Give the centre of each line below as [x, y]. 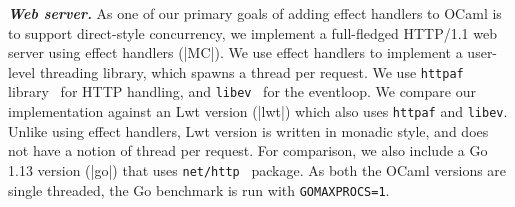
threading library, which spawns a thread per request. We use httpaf [251, 71]
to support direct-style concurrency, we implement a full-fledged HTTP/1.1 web [252, 32]
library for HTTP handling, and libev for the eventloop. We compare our [242, 91]
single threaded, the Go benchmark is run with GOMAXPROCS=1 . [199, 189]
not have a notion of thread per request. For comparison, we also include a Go [248, 150]
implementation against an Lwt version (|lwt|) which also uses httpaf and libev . [258, 111]
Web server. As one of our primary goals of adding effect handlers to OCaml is [255, 13]
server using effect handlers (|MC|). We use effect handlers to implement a [235, 52]
